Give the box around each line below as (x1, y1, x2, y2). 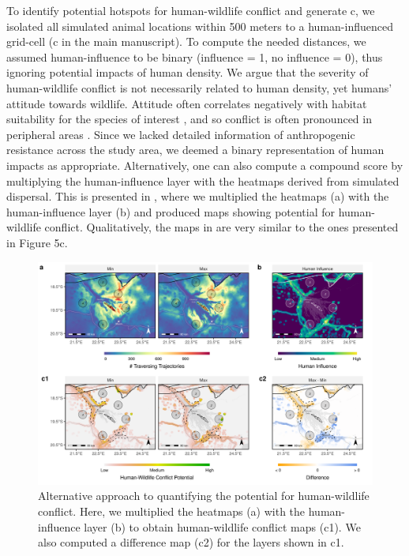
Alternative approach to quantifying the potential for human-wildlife (38, 487, 370, 504)
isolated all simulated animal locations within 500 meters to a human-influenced (6, 17, 393, 34)
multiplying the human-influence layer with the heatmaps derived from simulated (6, 172, 400, 189)
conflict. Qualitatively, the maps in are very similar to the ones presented (44, 219, 399, 235)
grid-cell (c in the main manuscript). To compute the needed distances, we (6, 33, 366, 50)
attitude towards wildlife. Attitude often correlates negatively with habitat (6, 95, 367, 111)
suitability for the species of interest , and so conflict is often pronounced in (6, 111, 372, 127)
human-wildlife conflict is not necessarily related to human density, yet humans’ (6, 79, 392, 96)
